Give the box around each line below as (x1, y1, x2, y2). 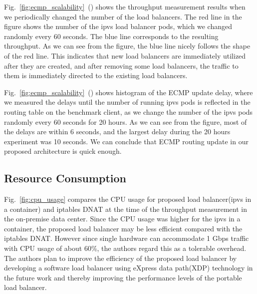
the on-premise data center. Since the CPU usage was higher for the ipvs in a (4, 213, 241, 224)
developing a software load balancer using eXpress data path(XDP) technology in (4, 262, 253, 273)
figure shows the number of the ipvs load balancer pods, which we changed (4, 21, 232, 32)
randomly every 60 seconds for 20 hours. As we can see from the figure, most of (4, 116, 247, 127)
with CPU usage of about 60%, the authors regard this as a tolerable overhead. (4, 243, 247, 253)
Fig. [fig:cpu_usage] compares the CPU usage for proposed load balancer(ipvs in (4, 194, 252, 204)
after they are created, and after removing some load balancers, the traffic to (4, 60, 239, 71)
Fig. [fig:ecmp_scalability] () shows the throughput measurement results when (4, 2, 246, 12)
